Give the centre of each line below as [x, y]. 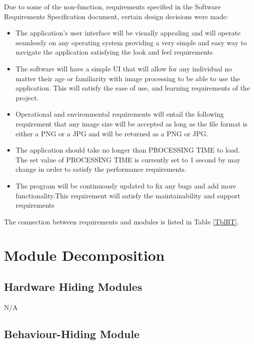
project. [27, 97]
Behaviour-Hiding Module [72, 333]
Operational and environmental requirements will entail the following [120, 114]
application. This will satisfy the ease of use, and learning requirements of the [133, 88]
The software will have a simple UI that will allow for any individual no [124, 68]
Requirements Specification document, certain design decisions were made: [116, 16]
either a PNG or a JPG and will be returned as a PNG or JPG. [112, 133]
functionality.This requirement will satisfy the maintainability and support [128, 195]
